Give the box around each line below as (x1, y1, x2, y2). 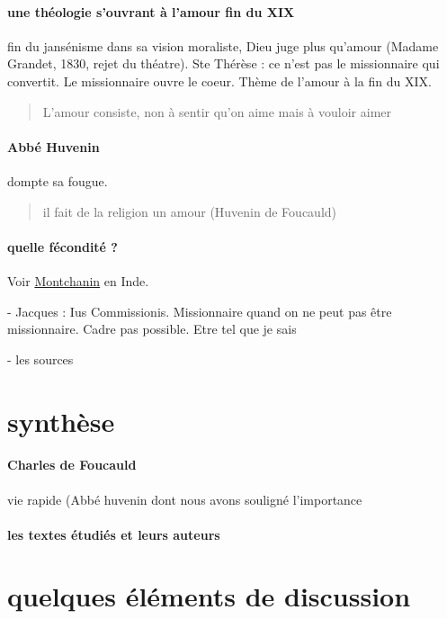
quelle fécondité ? (7, 237, 118, 256)
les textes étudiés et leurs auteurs (7, 525, 220, 543)
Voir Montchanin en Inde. (7, 271, 149, 290)
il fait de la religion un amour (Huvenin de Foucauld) (42, 202, 337, 220)
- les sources (7, 349, 74, 368)
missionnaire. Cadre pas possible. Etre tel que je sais (7, 319, 297, 338)
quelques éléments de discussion (7, 578, 411, 615)
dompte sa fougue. (7, 171, 108, 190)
